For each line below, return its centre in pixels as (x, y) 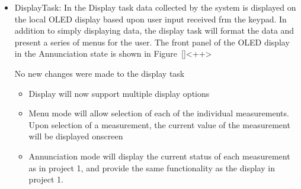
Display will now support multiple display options (119, 93)
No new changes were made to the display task (100, 73)
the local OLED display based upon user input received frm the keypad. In (150, 19)
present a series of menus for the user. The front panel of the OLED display (152, 42)
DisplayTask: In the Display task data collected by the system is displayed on (155, 7)
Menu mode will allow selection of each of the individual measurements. (159, 113)
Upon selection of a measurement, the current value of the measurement (159, 124)
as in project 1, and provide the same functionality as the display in (152, 167)
